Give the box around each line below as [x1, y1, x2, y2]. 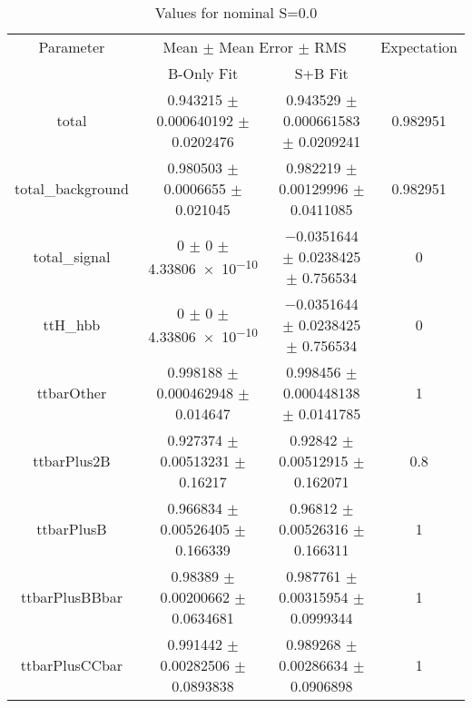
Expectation [380, 36, 457, 57]
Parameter [38, 36, 105, 57]
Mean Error [219, 36, 294, 57]
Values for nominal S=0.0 [154, 2, 318, 23]
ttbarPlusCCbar [20, 654, 123, 675]
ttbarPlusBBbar [20, 586, 123, 607]
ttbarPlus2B [33, 450, 111, 471]
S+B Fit [294, 63, 349, 84]
